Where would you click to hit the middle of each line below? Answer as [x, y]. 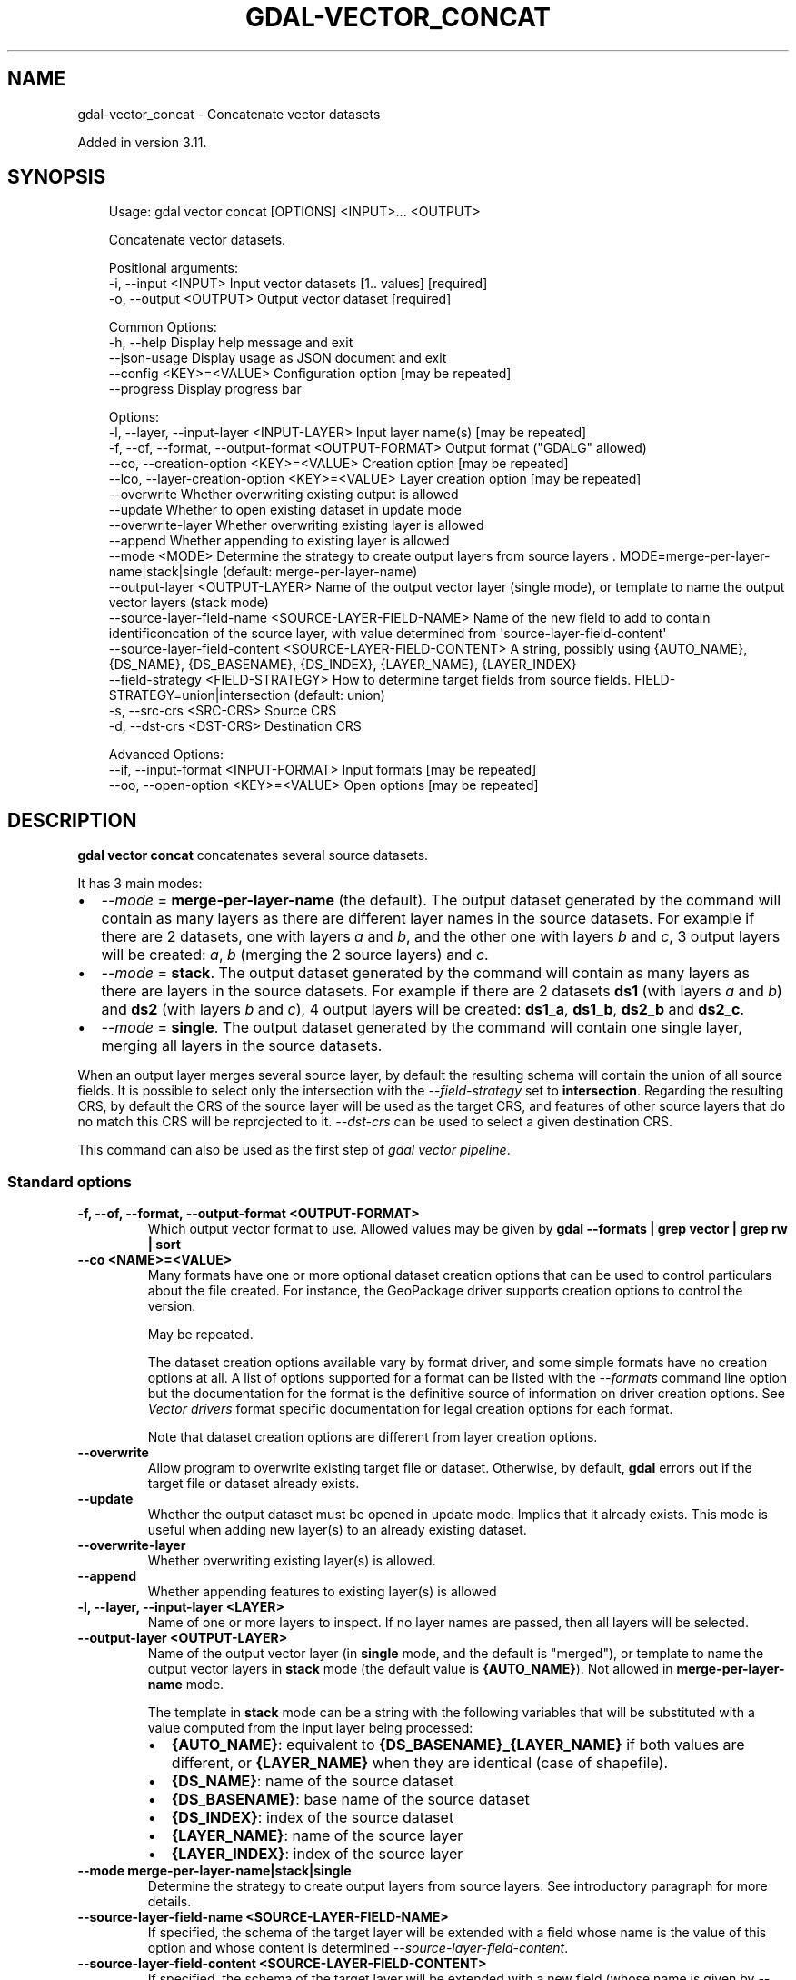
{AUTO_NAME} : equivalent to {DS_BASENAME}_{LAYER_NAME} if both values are [458, 1745]
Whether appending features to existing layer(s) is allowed [322, 1592]
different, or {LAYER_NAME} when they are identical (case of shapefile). [420, 1763]
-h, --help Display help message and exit [231, 343]
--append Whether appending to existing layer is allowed [279, 541]
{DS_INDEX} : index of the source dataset [313, 1818]
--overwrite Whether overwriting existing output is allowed [284, 495]
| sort [164, 1245]
